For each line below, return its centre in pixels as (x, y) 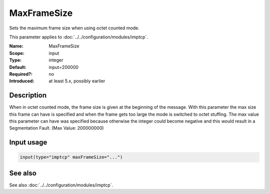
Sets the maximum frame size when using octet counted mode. (74, 28)
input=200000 (64, 67)
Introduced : (22, 81)
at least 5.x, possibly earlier (77, 81)
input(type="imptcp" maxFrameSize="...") (71, 157)
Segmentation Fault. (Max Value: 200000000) (56, 128)
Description (28, 96)
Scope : (17, 53)
